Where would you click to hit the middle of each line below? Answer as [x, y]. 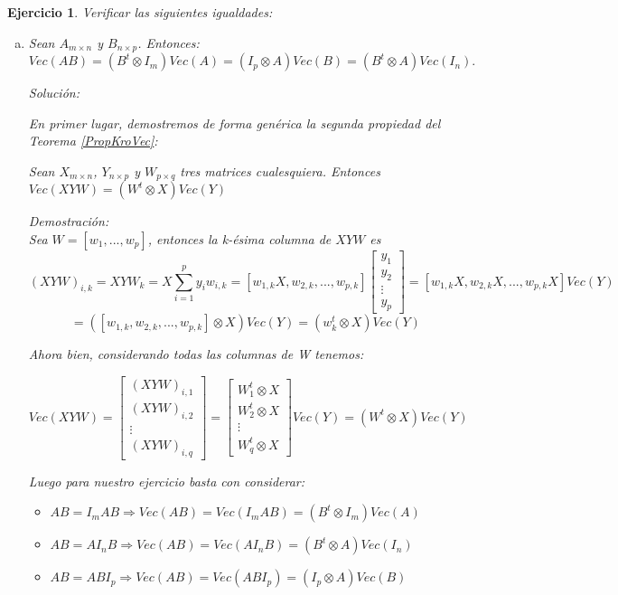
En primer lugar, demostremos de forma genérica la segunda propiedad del [234, 123]
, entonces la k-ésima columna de [239, 238]
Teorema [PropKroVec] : [93, 141]
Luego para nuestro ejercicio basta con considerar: [167, 481]
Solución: [54, 93]
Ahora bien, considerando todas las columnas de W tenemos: [196, 354]
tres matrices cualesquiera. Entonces [280, 170]
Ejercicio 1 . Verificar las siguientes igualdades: [140, 12]
